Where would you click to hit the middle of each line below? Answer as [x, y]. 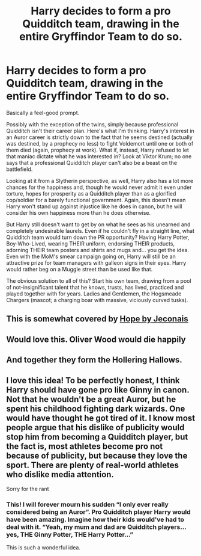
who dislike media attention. [60, 474]
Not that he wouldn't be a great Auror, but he [91, 399]
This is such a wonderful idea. [43, 548]
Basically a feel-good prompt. [43, 113]
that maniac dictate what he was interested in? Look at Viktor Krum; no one [99, 156]
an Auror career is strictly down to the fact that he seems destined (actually [100, 137]
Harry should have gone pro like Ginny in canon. [98, 390]
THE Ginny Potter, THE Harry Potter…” [77, 534]
